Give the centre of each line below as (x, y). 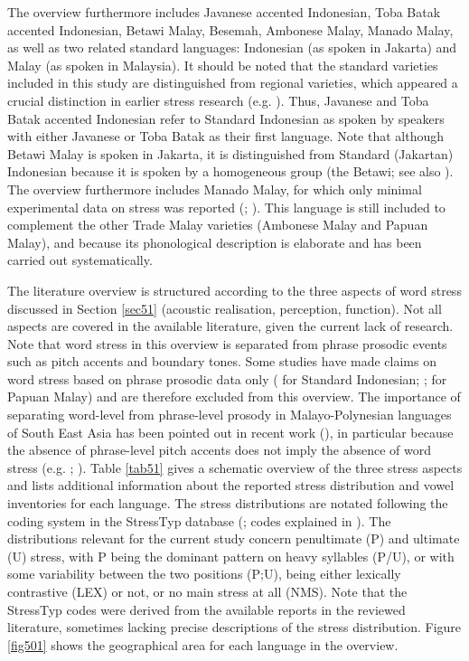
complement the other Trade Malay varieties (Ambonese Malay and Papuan (218, 225)
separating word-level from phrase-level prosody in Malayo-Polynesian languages (230, 415)
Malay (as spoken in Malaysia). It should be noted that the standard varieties (223, 65)
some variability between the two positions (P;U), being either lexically (204, 574)
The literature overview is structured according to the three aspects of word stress (234, 290)
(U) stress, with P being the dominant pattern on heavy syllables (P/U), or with (231, 556)
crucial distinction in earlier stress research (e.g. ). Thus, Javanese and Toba (218, 100)
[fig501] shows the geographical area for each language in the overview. (203, 644)
